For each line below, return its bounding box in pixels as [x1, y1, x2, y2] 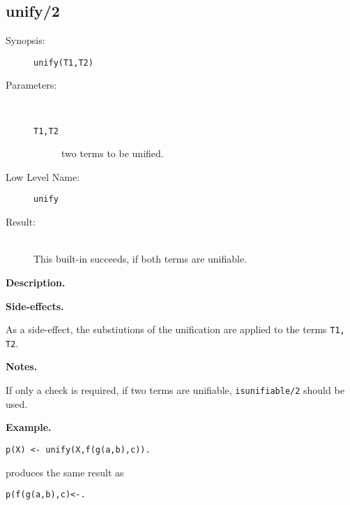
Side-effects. [6, 298, 64, 313]
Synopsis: [6, 33, 45, 47]
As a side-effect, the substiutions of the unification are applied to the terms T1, [6, 322, 345, 337]
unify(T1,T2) [33, 57, 93, 68]
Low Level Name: [6, 169, 80, 184]
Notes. [6, 359, 38, 374]
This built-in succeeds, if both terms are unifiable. [33, 251, 248, 266]
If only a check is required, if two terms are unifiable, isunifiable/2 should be [6, 383, 344, 397]
